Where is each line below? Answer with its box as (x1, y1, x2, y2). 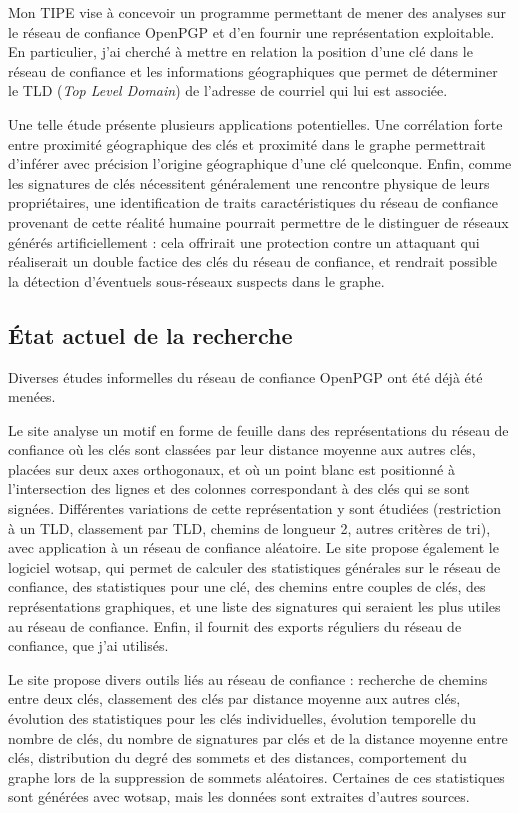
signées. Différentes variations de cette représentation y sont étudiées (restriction (8, 498, 501, 519)
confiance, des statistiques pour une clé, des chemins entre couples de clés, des (8, 576, 486, 597)
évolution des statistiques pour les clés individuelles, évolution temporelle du (8, 708, 477, 729)
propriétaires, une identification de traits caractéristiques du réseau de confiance (8, 192, 498, 213)
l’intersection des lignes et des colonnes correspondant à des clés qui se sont (8, 478, 470, 499)
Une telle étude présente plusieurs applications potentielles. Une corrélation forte (8, 113, 503, 134)
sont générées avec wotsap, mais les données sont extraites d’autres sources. (8, 786, 470, 807)
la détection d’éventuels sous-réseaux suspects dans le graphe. (8, 270, 385, 291)
